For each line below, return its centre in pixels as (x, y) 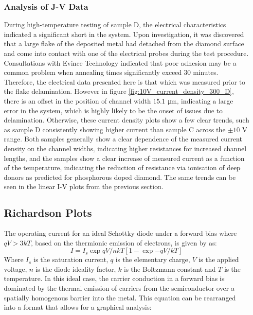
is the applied (219, 259)
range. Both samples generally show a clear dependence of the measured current (123, 139)
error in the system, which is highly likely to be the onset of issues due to (113, 110)
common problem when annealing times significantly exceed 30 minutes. (111, 72)
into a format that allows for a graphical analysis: (78, 307)
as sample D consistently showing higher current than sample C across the (115, 129)
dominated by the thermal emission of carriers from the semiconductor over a (119, 288)
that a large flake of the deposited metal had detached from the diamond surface (124, 44)
